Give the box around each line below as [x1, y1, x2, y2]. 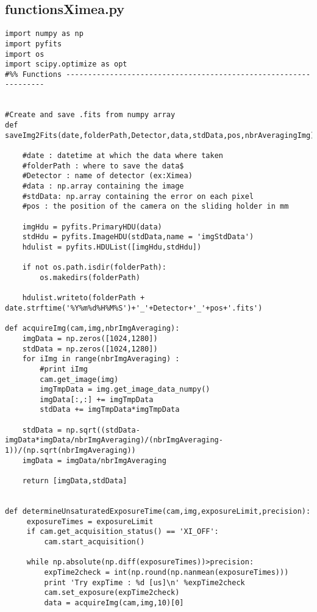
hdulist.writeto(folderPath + [22, 293, 145, 303]
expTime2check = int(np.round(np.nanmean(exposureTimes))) [44, 567, 289, 577]
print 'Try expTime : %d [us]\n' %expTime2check [44, 578, 245, 587]
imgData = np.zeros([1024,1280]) [22, 334, 158, 343]
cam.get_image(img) [40, 375, 119, 384]
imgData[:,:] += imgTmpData [40, 395, 154, 404]
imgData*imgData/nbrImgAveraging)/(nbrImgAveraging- [5, 436, 223, 445]
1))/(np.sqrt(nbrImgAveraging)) [5, 446, 136, 455]
